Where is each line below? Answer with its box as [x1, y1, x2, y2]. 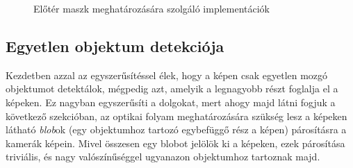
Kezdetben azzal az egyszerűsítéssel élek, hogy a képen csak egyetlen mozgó [6, 67, 328, 82]
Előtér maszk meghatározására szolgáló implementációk [33, 1, 270, 15]
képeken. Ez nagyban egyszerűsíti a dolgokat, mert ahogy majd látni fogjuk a [6, 94, 336, 109]
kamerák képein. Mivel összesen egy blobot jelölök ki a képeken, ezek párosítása [6, 135, 345, 150]
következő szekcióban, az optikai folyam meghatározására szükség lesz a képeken [6, 108, 347, 123]
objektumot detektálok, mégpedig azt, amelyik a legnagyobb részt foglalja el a [6, 81, 338, 96]
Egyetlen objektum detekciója [6, 35, 224, 56]
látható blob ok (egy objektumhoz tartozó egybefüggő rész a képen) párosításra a [6, 122, 347, 137]
